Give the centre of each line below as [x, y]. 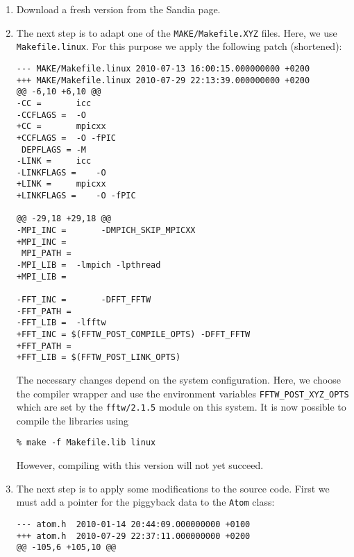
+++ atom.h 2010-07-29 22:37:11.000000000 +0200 [133, 536]
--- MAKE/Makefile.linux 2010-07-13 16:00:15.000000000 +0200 [163, 68]
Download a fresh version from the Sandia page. [118, 9]
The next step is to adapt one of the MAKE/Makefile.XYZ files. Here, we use [177, 32]
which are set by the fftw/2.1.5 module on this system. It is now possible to [181, 407]
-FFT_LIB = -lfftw [61, 323]
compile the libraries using [73, 420]
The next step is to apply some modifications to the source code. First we [173, 488]
